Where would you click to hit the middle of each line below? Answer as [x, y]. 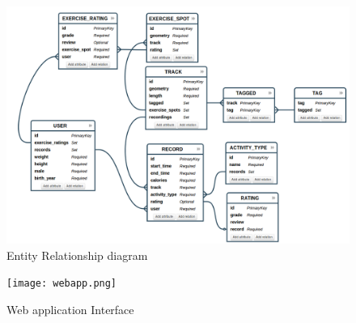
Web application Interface [70, 309]
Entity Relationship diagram [77, 255]
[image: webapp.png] [62, 284]
